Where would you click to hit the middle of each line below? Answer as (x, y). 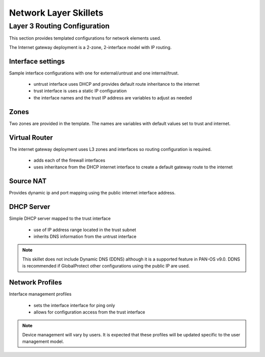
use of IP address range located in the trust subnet (85, 230)
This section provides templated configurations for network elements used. (85, 38)
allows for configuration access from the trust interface (90, 312)
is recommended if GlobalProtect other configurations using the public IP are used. (106, 266)
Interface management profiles (40, 294)
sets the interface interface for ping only (74, 305)
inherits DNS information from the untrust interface (85, 237)
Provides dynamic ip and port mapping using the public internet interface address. (92, 193)
